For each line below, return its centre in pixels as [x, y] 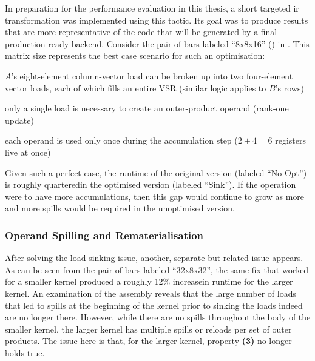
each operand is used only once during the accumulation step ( [121, 140]
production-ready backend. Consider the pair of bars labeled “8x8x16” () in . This [157, 43]
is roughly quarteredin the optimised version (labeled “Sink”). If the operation [151, 184]
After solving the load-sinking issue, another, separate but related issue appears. [154, 258]
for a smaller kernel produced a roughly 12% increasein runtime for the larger [149, 281]
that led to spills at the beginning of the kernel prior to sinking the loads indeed [154, 305]
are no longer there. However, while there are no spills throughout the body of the [158, 317]
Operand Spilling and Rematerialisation [104, 235]
